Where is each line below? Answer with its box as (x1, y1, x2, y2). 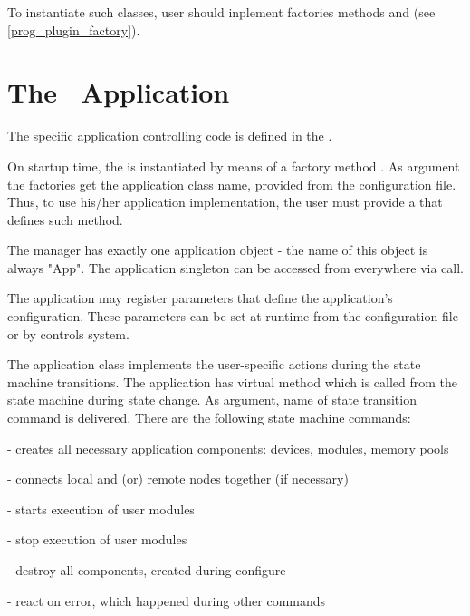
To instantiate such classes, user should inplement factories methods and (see (7, 3, 436, 21)
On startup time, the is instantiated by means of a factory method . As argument (7, 156, 460, 175)
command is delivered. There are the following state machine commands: (7, 408, 411, 427)
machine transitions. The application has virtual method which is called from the (7, 372, 458, 391)
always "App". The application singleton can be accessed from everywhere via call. (7, 258, 464, 277)
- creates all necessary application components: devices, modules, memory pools (7, 438, 449, 457)
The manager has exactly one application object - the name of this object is (7, 240, 428, 259)
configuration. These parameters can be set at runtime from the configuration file (7, 307, 458, 326)
